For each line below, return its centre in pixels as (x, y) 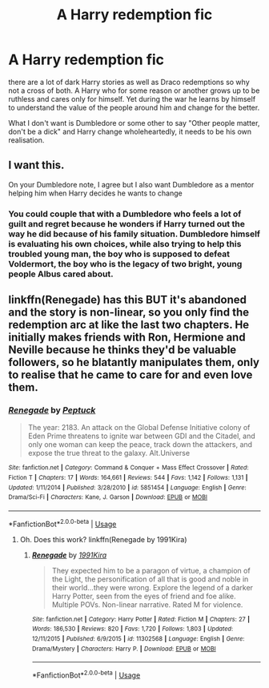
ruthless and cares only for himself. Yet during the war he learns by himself (132, 99)
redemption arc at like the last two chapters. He (129, 325)
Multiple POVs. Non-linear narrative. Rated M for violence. (147, 604)
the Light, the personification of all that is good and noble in (150, 579)
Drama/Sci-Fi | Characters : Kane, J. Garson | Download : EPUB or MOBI (108, 497)
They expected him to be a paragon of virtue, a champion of (151, 570)
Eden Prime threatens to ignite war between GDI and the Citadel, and (142, 436)
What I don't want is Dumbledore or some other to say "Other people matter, (134, 123)
